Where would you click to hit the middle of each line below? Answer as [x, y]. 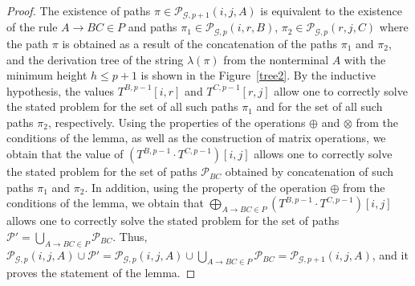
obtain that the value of [65, 154]
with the [365, 59]
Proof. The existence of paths [79, 10]
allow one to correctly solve [341, 90]
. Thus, [130, 236]
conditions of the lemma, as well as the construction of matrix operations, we [196, 138]
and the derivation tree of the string [95, 59]
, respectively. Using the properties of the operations [177, 122]
